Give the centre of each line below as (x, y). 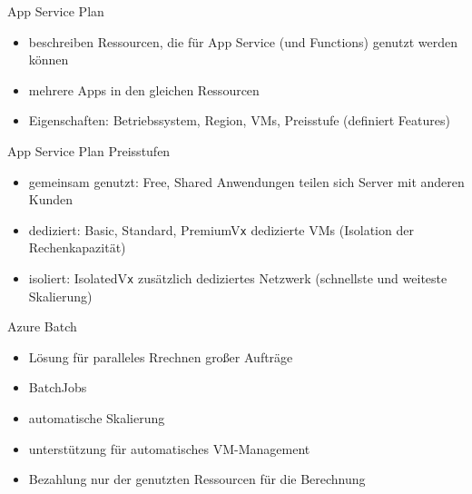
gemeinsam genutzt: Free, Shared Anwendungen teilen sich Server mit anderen (246, 181)
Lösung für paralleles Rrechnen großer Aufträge (161, 356)
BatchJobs (58, 387)
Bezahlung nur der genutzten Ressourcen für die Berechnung (197, 479)
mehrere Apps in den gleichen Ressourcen (144, 89)
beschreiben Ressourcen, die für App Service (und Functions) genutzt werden (243, 41)
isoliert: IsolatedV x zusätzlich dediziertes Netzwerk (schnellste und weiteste (238, 278)
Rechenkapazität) (77, 247)
